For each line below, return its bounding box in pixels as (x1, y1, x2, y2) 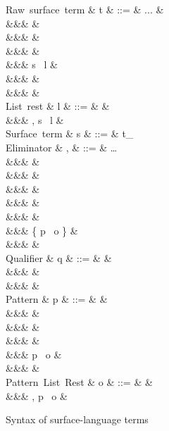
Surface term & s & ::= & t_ (6, 126, 134, 141)
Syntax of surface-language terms (6, 412, 149, 427)
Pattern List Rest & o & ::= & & (6, 375, 153, 389)
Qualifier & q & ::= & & (6, 250, 112, 265)
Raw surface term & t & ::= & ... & (6, 2, 164, 16)
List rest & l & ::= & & (6, 99, 110, 113)
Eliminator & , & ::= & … (6, 139, 118, 154)
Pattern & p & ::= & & (6, 292, 108, 306)
